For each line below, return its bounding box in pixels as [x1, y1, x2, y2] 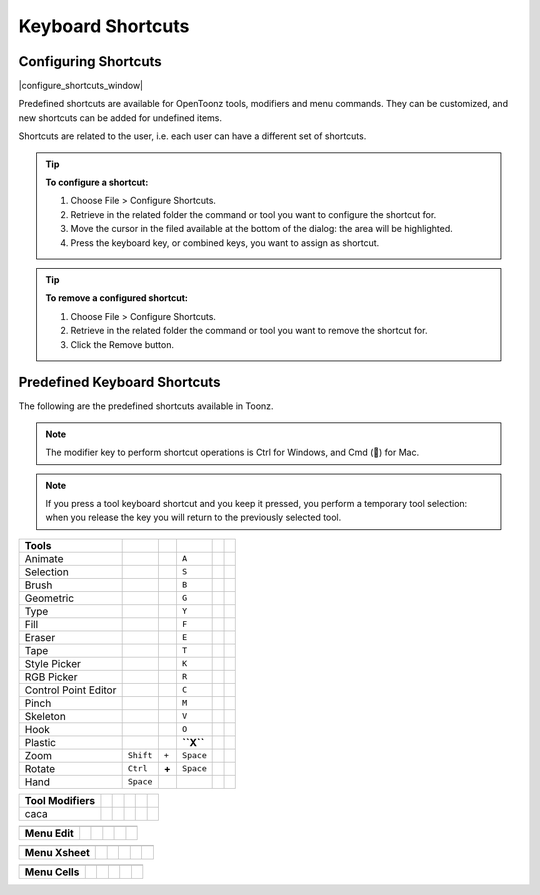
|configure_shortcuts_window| [18, 80, 144, 92]
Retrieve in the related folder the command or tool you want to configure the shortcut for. [70, 208, 437, 220]
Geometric [24, 591, 75, 605]
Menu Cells [24, 865, 80, 879]
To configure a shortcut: [45, 176, 149, 189]
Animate [24, 551, 64, 565]
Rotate [24, 761, 56, 775]
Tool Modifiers [24, 793, 95, 807]
